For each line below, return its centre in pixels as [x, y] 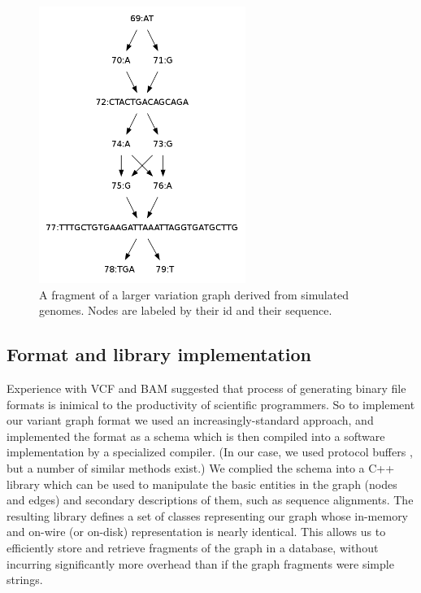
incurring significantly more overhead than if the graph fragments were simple [200, 563]
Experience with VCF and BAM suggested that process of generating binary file [206, 388]
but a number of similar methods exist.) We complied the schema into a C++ [201, 468]
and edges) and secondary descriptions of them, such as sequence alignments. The [210, 500]
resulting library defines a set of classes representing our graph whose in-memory [208, 515]
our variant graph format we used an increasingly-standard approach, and [190, 420]
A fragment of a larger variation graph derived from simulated [194, 294]
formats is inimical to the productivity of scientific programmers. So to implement [211, 404]
